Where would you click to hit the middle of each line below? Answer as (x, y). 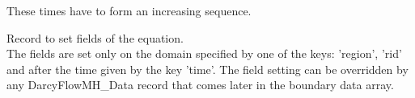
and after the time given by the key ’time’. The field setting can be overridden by (207, 69)
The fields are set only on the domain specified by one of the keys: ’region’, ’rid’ (204, 53)
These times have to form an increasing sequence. (129, 10)
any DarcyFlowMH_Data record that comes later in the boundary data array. (200, 85)
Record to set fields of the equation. (95, 37)
